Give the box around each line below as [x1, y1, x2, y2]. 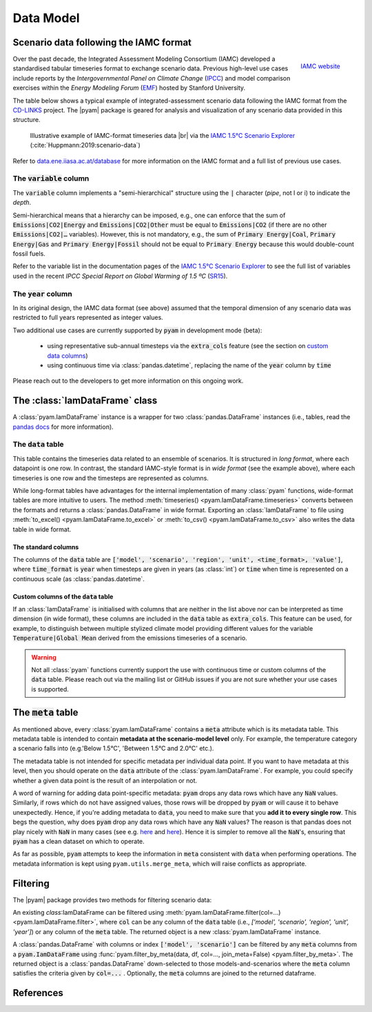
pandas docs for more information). [12, 423, 114, 431]
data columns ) [47, 352, 88, 360]
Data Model [12, 10, 80, 26]
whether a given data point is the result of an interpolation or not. [12, 776, 198, 785]
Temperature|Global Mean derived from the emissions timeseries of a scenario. [12, 634, 247, 642]
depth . [12, 199, 32, 207]
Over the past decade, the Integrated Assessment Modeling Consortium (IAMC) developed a [12, 55, 276, 63]
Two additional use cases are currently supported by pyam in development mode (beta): [12, 326, 262, 334]
